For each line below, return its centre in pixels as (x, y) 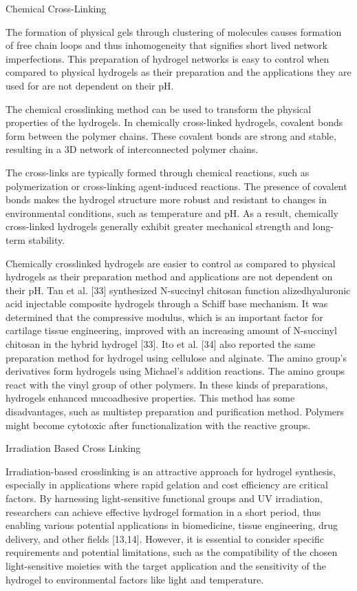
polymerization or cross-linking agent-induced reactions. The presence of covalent (176, 186)
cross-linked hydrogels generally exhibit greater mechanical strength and (158, 226)
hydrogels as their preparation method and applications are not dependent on (169, 277)
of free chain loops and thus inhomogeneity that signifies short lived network (166, 45)
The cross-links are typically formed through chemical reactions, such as (158, 172)
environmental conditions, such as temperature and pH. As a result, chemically (172, 212)
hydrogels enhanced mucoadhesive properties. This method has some (150, 398)
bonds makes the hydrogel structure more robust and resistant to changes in (166, 199)
